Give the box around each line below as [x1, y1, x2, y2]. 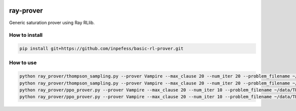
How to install [9, 32, 43, 39]
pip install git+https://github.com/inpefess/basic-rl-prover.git [19, 46, 184, 52]
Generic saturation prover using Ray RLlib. [9, 20, 95, 26]
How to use [9, 59, 37, 66]
